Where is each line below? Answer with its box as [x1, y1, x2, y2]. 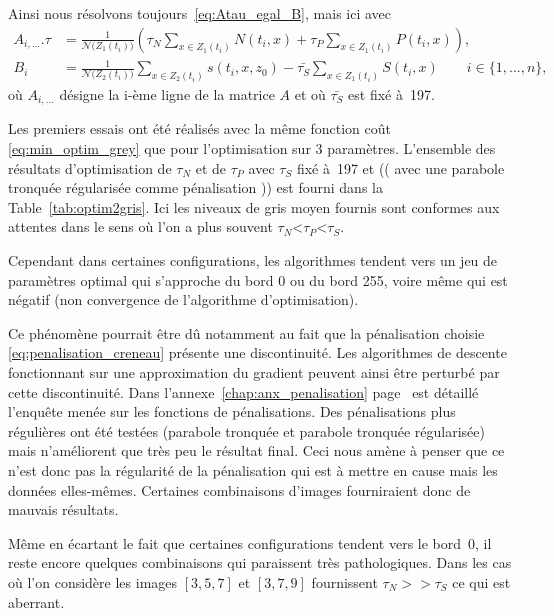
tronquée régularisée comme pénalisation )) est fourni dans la [8, 177, 383, 198]
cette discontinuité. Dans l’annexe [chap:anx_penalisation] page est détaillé [8, 381, 479, 402]
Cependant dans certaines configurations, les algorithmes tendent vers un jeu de [8, 250, 498, 271]
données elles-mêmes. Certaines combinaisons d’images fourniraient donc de [8, 479, 471, 500]
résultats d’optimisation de [8, 157, 172, 178]
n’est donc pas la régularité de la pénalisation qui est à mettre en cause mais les [8, 459, 498, 480]
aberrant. [8, 591, 65, 612]
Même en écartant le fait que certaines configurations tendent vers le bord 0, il [8, 532, 492, 553]
